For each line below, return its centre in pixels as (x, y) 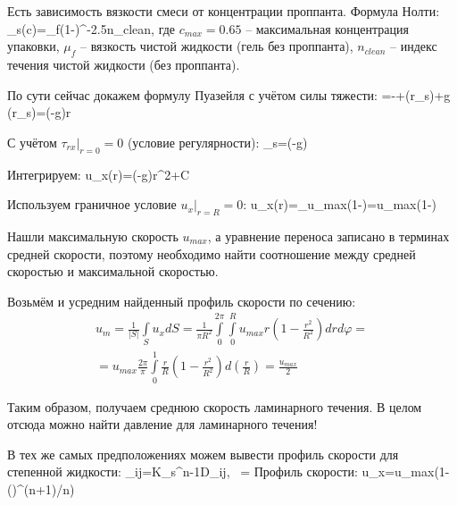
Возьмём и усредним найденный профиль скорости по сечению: (182, 301)
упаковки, (33, 46)
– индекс (414, 46)
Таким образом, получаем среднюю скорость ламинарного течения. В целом (215, 406)
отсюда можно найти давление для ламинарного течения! (162, 424)
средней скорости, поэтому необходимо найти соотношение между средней (212, 253)
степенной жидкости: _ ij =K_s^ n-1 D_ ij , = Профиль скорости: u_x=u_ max (221, 471)
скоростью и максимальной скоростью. (113, 271)
